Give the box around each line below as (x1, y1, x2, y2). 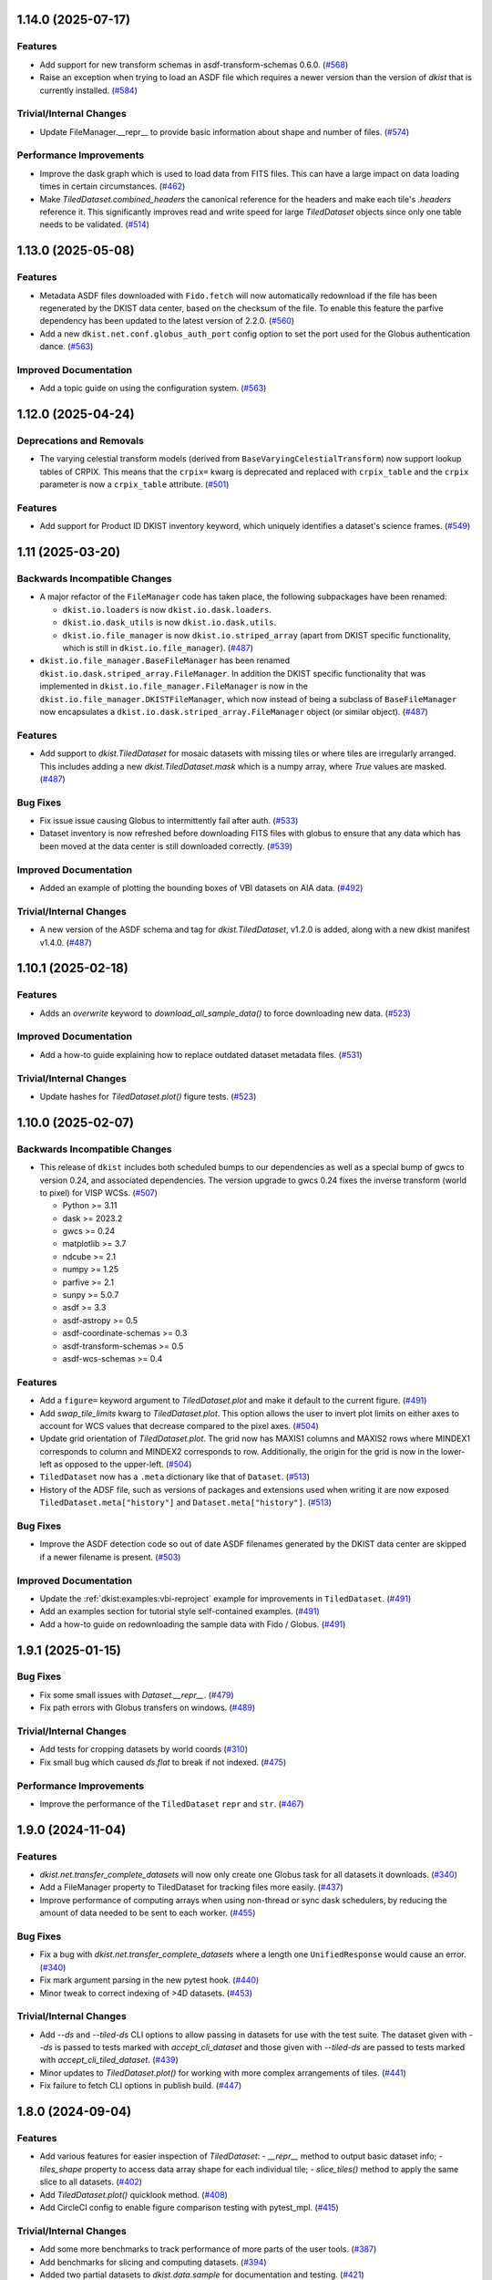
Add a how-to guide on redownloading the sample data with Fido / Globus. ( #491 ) (39, 1619, 346, 1630)
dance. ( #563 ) (39, 341, 94, 352)
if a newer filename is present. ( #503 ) (39, 1551, 181, 1562)
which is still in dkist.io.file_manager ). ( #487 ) (62, 643, 254, 654)
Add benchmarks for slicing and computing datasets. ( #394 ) (39, 2256, 268, 2267)
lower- (440, 1446, 466, 1456)
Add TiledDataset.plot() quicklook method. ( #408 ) (39, 2189, 228, 2200)
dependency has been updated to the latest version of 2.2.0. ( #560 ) (39, 316, 295, 326)
